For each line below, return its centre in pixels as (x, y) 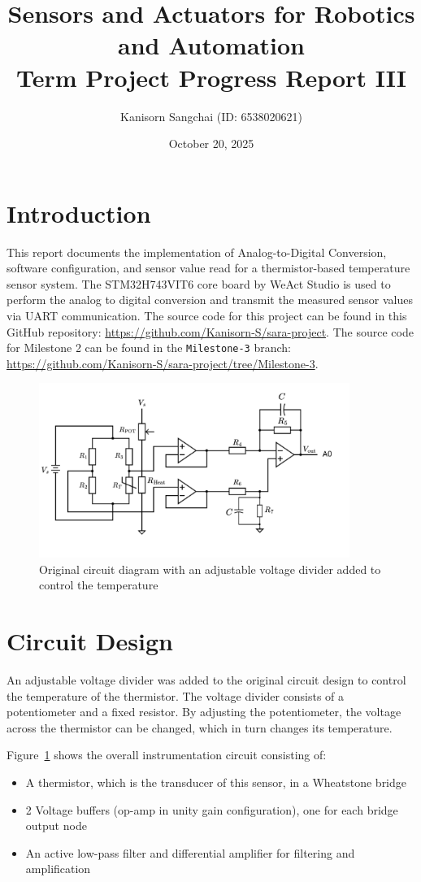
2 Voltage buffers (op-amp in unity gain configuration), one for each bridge (212, 809)
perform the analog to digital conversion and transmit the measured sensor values (210, 300)
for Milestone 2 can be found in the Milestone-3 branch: (149, 348)
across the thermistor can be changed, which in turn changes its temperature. (200, 727)
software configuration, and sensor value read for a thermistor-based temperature (208, 268)
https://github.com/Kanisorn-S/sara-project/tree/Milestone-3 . (163, 363)
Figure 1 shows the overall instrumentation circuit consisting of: (167, 755)
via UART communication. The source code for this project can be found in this (207, 315)
